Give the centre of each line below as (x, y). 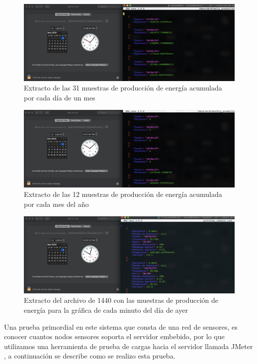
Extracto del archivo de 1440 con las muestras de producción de (121, 300)
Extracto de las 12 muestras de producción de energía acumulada (123, 194)
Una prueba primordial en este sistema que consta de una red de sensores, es (121, 326)
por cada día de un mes (60, 98)
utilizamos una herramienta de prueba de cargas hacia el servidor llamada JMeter (128, 346)
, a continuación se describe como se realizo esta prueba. (90, 356)
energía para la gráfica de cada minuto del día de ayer (106, 310)
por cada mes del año (56, 204)
